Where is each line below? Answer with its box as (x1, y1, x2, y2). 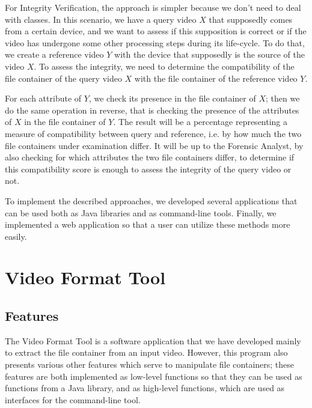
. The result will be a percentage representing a (113, 115, 288, 128)
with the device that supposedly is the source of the (114, 48, 305, 61)
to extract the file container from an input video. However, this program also (5, 346, 288, 359)
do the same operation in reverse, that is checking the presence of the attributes (5, 103, 299, 116)
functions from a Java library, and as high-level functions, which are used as (5, 382, 285, 394)
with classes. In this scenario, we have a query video (5, 13, 197, 25)
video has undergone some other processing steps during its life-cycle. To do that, (5, 36, 305, 49)
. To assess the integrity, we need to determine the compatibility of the (34, 59, 295, 72)
